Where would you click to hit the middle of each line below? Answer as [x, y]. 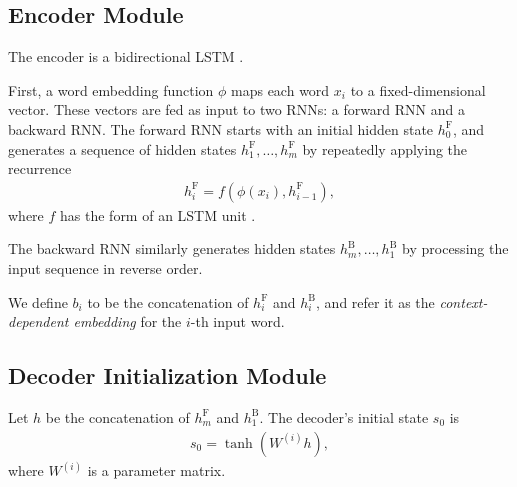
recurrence [40, 168]
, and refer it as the [375, 301]
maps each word [280, 89]
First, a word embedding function [111, 89]
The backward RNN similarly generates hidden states [172, 248]
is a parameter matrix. [156, 470]
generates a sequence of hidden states [122, 148]
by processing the [455, 248]
